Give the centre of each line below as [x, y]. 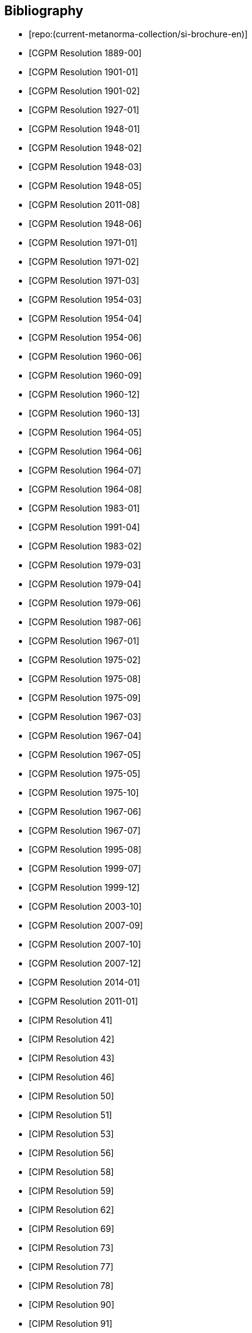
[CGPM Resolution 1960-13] [85, 414]
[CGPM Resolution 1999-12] [84, 888]
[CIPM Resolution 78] [71, 1286]
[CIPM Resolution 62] [71, 1210]
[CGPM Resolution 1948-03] [85, 167]
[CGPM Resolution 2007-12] [85, 964]
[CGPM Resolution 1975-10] [84, 793]
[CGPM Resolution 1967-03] [85, 717]
